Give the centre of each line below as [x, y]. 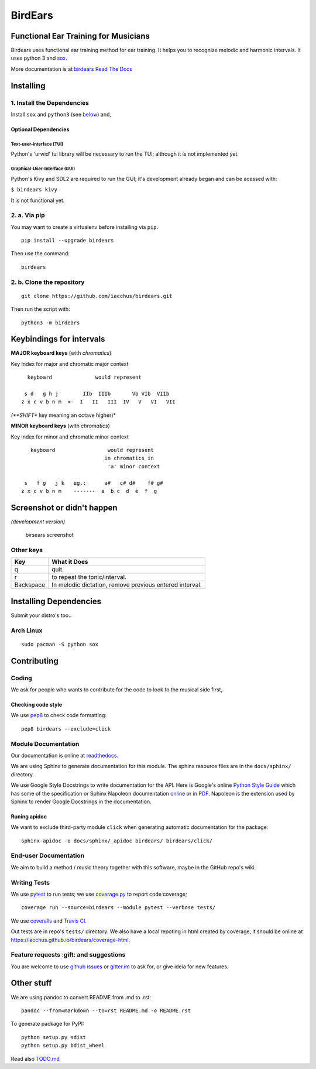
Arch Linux [27, 631]
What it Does [70, 562]
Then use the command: [40, 253]
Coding [21, 678]
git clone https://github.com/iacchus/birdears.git [97, 296]
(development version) [38, 522]
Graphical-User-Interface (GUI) [43, 169]
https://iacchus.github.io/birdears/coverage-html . [71, 940]
